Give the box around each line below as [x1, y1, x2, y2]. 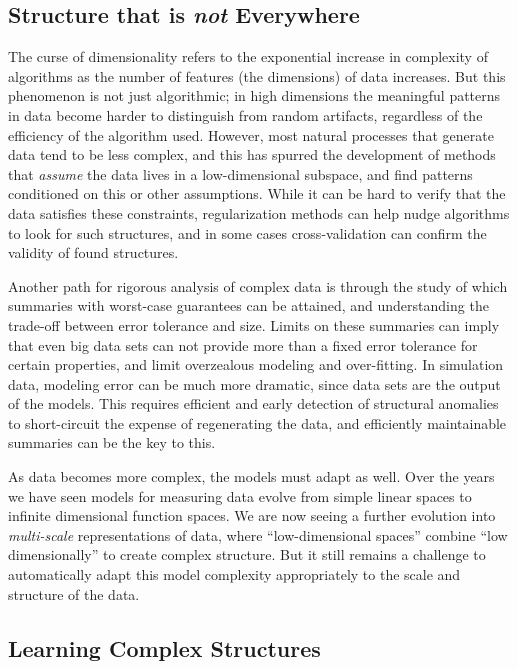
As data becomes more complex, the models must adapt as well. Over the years [8, 466, 495, 487]
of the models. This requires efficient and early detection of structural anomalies [8, 393, 499, 414]
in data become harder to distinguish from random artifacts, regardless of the [8, 104, 483, 125]
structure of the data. [8, 583, 140, 604]
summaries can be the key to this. [8, 432, 216, 453]
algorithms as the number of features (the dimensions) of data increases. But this [8, 65, 506, 86]
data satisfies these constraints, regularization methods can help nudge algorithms [8, 202, 510, 223]
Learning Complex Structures [8, 632, 321, 663]
